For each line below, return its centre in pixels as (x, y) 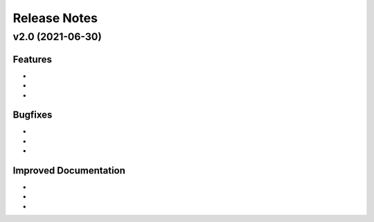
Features (32, 59)
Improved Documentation (69, 170)
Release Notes (55, 18)
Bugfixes (33, 115)
